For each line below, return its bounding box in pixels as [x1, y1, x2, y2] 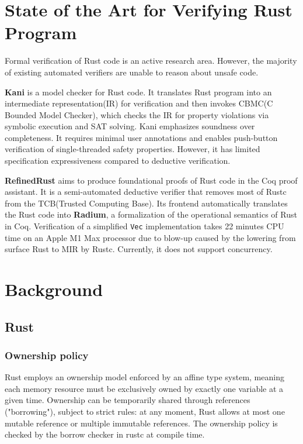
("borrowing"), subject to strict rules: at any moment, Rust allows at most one [5, 405, 285, 418]
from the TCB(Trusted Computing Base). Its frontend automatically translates [5, 197, 288, 209]
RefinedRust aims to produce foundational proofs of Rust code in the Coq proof [5, 174, 298, 186]
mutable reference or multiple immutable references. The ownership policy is [5, 417, 278, 429]
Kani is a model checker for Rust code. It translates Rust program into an [5, 85, 272, 98]
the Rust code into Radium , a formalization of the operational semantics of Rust [5, 208, 297, 221]
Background [5, 277, 103, 301]
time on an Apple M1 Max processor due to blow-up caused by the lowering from [5, 231, 296, 243]
